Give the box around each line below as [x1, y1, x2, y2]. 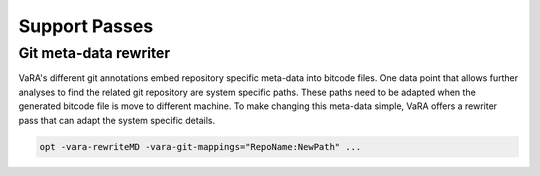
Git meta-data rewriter [18, 44, 171, 62]
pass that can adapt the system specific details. [18, 114, 215, 126]
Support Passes [18, 15, 154, 37]
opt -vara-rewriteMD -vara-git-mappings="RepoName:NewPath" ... [39, 141, 362, 152]
